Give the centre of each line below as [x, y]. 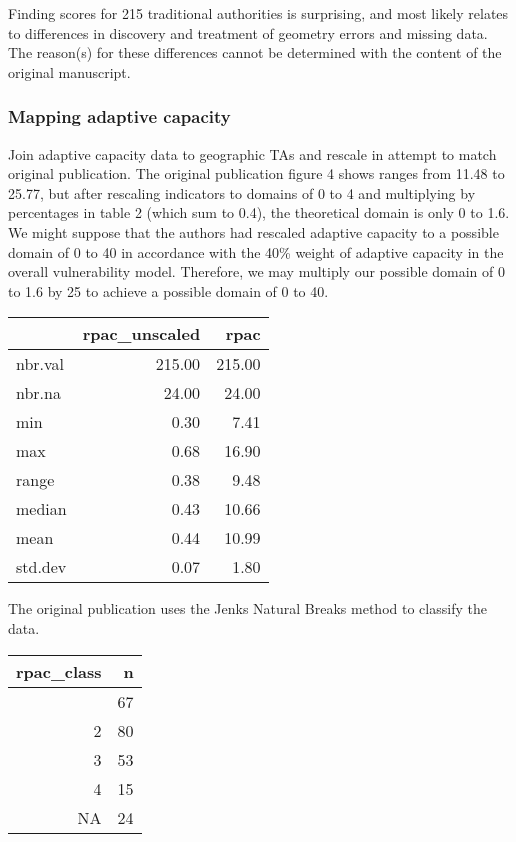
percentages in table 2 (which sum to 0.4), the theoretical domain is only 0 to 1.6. [259, 212]
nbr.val [40, 364]
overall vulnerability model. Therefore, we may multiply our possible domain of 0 [256, 271]
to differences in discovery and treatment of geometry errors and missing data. [248, 32]
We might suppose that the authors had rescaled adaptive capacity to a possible [253, 231]
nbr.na [38, 393]
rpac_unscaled [141, 334]
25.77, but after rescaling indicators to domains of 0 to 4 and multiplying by [242, 192]
